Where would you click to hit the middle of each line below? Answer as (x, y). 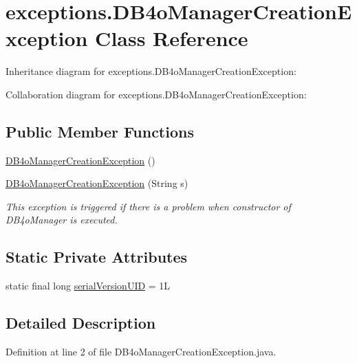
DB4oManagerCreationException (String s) (97, 183)
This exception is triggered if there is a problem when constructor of (148, 206)
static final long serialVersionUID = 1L (88, 286)
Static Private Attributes (97, 257)
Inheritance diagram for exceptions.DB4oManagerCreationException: (151, 71)
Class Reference (172, 38)
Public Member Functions (100, 131)
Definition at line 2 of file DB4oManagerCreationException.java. (141, 352)
